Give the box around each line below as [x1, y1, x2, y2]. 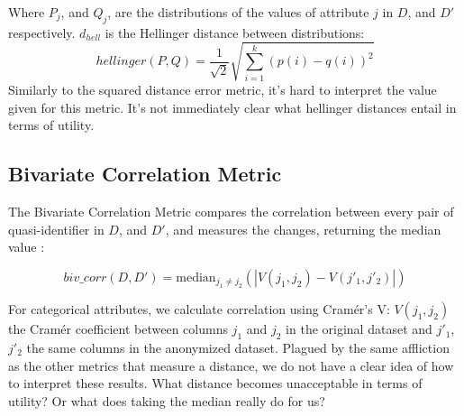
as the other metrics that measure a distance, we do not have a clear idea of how [8, 356, 454, 374]
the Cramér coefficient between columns [8, 319, 228, 338]
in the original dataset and [286, 319, 432, 338]
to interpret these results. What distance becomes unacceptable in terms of [8, 374, 423, 393]
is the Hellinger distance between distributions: [105, 23, 365, 42]
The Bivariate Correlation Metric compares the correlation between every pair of [8, 201, 454, 220]
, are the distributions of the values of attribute [107, 3, 369, 21]
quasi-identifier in [8, 219, 105, 238]
